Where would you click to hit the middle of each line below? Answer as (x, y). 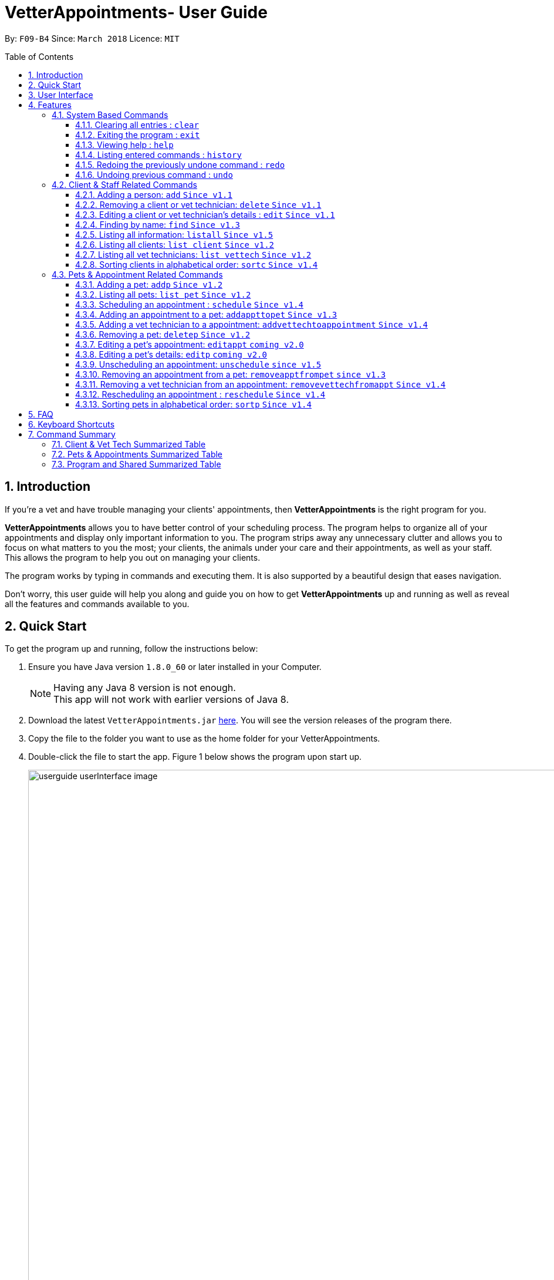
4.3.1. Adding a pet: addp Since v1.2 (149, 284)
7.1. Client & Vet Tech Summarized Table (129, 444)
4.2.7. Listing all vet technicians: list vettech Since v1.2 (193, 254)
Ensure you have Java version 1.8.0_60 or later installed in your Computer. (175, 667)
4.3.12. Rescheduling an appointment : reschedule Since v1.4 (200, 394)
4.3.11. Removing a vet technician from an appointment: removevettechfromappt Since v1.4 (261, 384)
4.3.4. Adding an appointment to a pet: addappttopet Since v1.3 (206, 314)
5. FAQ (41, 414)
